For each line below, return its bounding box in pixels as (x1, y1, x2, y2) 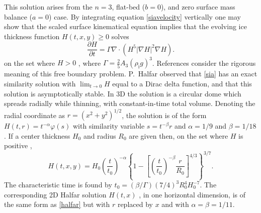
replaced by (117, 199, 153, 209)
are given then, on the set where (129, 130, 228, 141)
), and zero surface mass (160, 2, 235, 12)
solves (111, 31, 129, 41)
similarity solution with (4, 78, 76, 88)
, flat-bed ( (112, 2, 145, 12)
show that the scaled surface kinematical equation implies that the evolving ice (4, 21, 247, 32)
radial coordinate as (4, 110, 65, 120)
